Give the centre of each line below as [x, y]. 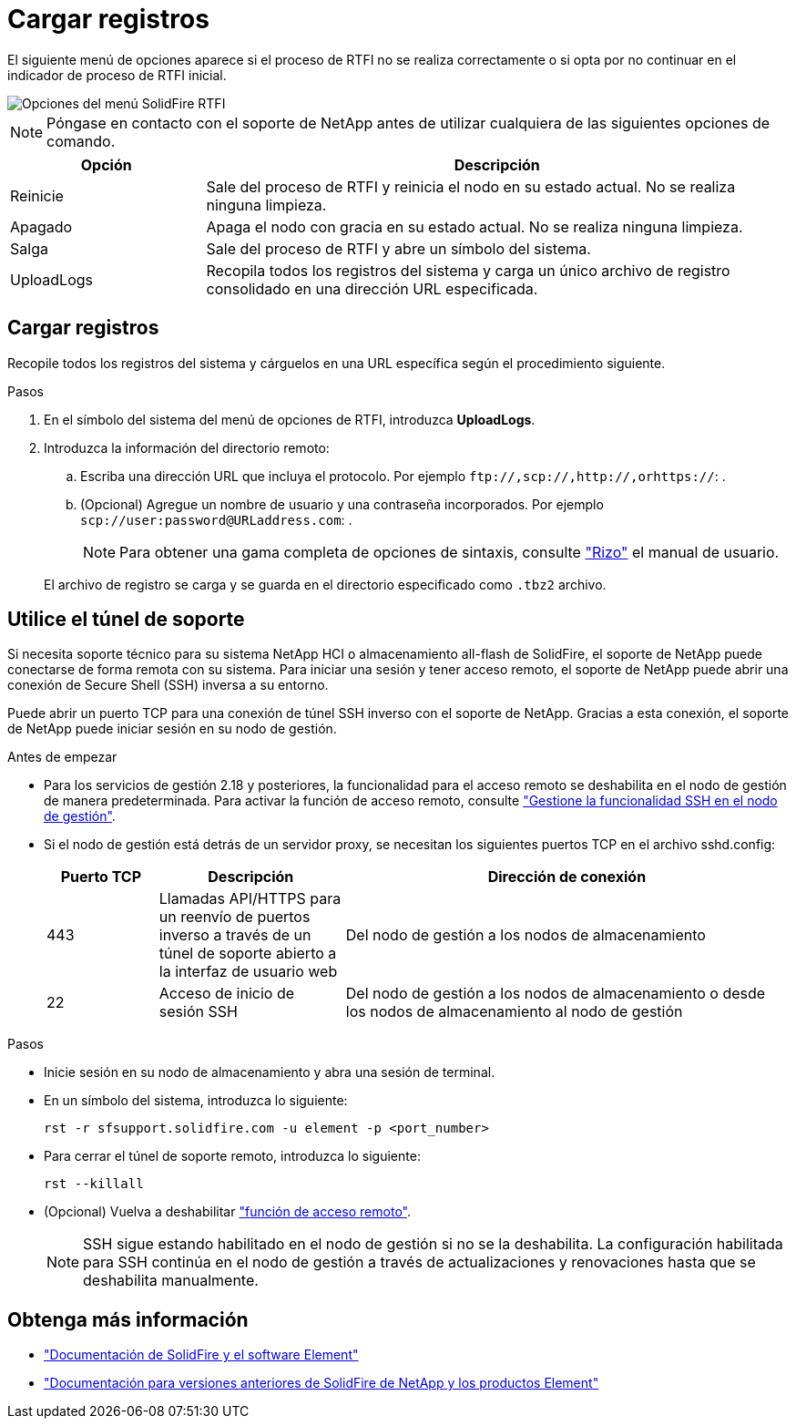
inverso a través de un [235, 935]
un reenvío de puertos [235, 917]
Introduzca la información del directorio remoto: [187, 447]
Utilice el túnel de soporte [126, 620]
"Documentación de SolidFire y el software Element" [201, 1355]
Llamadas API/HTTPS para [250, 899]
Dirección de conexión [567, 877]
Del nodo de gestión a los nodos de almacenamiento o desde [556, 994]
